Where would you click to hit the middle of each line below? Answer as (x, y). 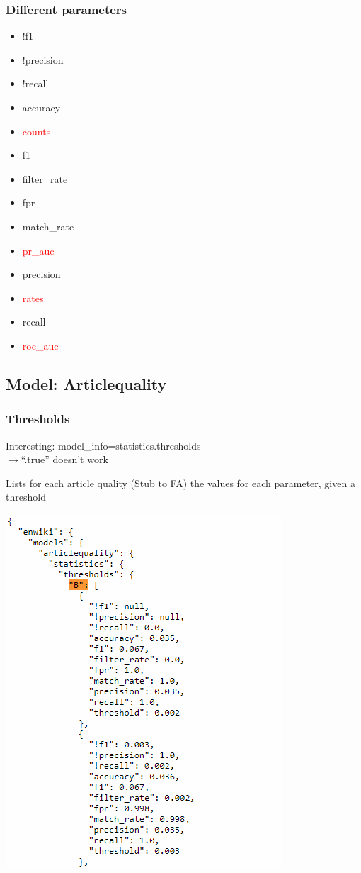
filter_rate (45, 178)
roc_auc (40, 345)
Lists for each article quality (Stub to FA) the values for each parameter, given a (180, 483)
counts (36, 131)
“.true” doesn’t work (64, 459)
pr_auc (38, 250)
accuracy (41, 107)
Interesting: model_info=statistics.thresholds (103, 445)
